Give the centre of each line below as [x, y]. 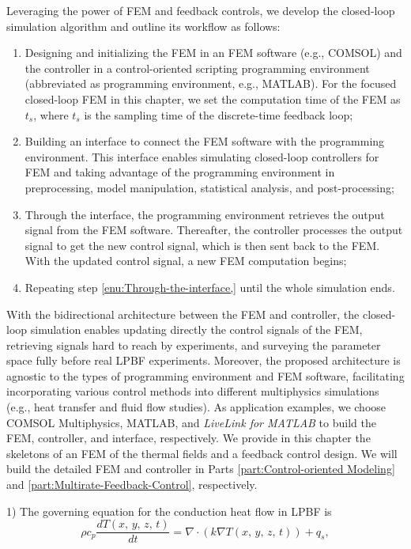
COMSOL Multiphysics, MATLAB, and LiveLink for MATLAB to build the [191, 422]
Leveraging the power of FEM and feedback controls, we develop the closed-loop [201, 10]
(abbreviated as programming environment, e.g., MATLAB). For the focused [211, 83]
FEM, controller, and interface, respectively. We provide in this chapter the [189, 438]
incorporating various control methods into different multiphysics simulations [193, 391]
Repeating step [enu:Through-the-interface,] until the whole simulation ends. [210, 287]
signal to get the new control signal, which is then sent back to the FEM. [202, 245]
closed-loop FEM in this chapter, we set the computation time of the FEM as [213, 98]
